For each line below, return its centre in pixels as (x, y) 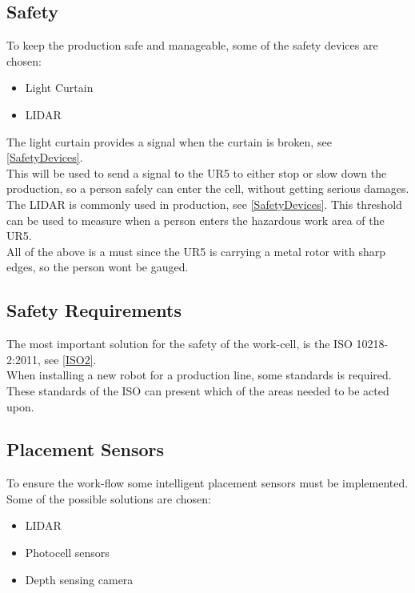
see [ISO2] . (70, 359)
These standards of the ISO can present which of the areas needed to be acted (198, 390)
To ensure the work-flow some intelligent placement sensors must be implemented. (207, 483)
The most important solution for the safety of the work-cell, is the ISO (180, 344)
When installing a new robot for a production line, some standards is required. (199, 375)
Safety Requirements (94, 310)
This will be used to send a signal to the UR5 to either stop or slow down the (197, 172)
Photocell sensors (67, 553)
